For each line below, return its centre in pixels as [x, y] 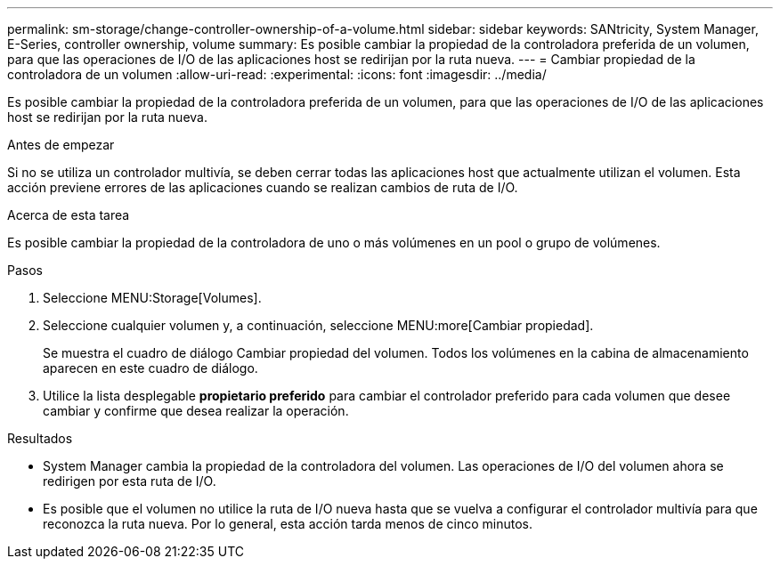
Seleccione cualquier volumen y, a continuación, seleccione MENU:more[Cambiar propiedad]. [318, 325]
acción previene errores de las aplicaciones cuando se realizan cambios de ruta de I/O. [263, 187]
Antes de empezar [61, 145]
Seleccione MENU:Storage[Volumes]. [152, 298]
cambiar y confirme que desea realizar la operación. [196, 411]
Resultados [40, 438]
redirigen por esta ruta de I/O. [130, 481]
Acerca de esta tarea [69, 215]
